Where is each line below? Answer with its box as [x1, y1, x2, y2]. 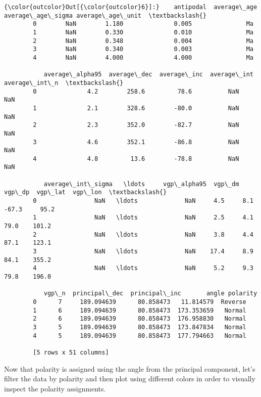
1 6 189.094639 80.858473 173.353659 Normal [33, 306, 246, 314]
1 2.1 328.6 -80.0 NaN [33, 104, 239, 112]
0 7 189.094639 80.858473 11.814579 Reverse [33, 298, 246, 305]
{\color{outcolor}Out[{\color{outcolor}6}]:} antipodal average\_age [4, 4, 257, 11]
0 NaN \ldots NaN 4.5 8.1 [33, 197, 253, 205]
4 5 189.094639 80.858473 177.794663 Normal [33, 332, 246, 339]
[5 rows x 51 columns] [33, 348, 109, 356]
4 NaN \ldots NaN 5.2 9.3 [33, 264, 253, 272]
